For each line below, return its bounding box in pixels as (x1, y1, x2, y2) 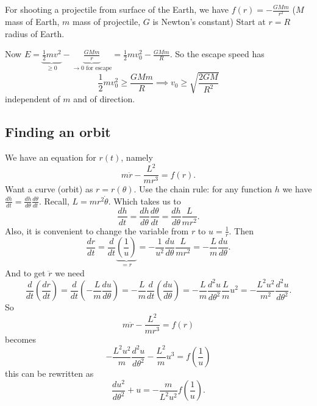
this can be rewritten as (5, 367, 94, 380)
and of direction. (73, 93, 135, 105)
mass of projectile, (73, 15, 141, 28)
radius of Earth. (5, 27, 65, 40)
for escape (86, 65, 112, 72)
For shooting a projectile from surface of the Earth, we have (5, 3, 229, 15)
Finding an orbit (5, 122, 111, 141)
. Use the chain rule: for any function (134, 183, 272, 195)
